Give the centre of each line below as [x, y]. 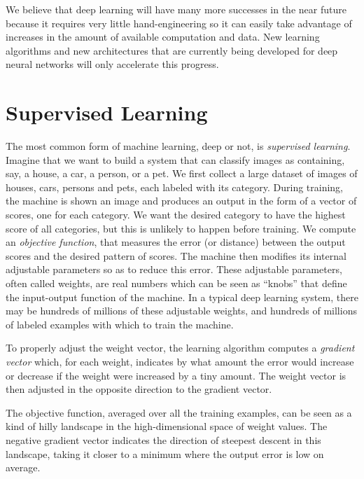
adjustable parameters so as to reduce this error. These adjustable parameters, [174, 269]
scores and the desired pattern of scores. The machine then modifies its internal [176, 255]
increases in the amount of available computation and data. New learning [163, 37]
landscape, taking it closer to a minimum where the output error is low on [165, 453]
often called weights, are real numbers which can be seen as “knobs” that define [176, 283]
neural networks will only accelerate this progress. [112, 64]
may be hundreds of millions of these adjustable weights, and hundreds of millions [181, 311]
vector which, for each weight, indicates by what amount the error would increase [180, 361]
